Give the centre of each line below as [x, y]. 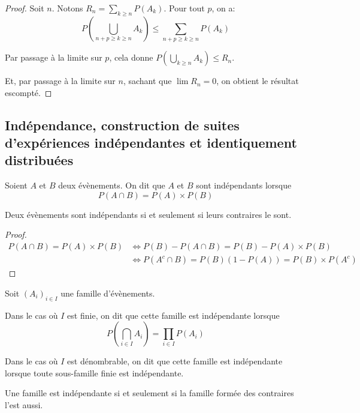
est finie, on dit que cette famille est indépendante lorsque [173, 315]
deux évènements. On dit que [112, 185]
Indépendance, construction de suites [122, 125]
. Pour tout [184, 8]
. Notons [67, 8]
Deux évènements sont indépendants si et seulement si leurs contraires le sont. [148, 214]
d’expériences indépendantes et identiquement [151, 143]
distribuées [39, 160]
